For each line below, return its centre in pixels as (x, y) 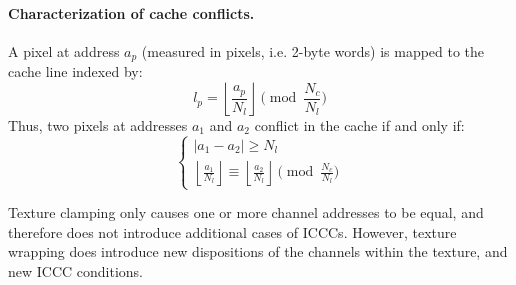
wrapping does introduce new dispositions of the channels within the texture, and (258, 251)
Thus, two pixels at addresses (98, 124)
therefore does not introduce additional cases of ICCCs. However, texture (232, 231)
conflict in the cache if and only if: (359, 124)
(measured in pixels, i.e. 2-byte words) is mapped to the (313, 50)
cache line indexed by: (75, 71)
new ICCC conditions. (76, 270)
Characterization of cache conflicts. (131, 12)
